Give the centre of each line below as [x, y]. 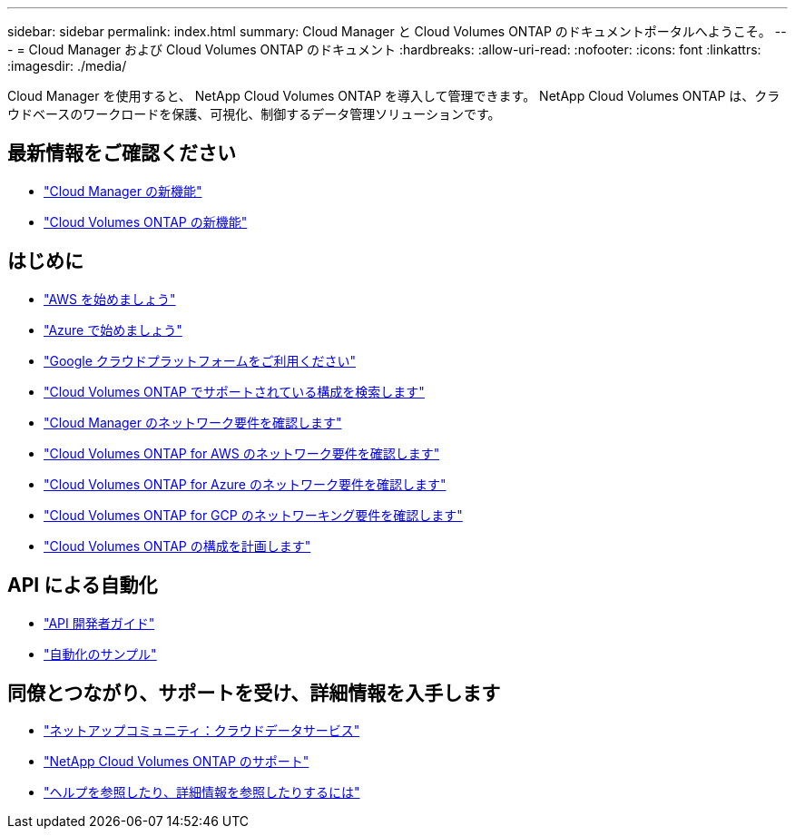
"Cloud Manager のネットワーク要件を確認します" [193, 422]
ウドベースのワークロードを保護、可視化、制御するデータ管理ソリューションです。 [254, 114]
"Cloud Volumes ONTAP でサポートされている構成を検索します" [234, 391]
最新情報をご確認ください [122, 153]
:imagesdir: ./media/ [67, 66]
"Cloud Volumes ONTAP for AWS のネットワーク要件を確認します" [242, 453]
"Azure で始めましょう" [113, 329]
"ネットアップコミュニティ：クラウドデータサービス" [202, 731]
